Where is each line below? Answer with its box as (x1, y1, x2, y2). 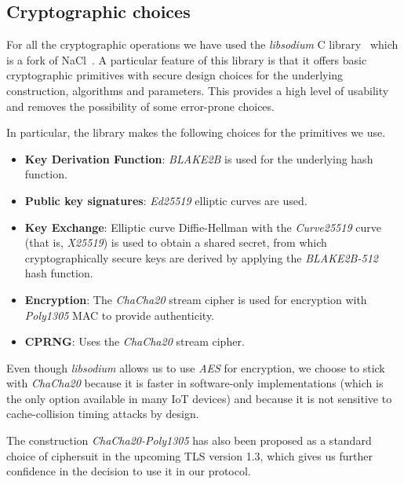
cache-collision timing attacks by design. (6, 405, 199, 422)
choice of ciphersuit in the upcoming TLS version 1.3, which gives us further (6, 447, 373, 464)
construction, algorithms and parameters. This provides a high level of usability (6, 82, 389, 98)
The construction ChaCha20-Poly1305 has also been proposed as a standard (6, 432, 372, 449)
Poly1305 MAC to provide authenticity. (24, 306, 215, 323)
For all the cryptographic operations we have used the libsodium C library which (6, 36, 399, 53)
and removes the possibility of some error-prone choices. (6, 97, 275, 114)
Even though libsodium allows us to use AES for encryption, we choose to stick (6, 359, 385, 376)
